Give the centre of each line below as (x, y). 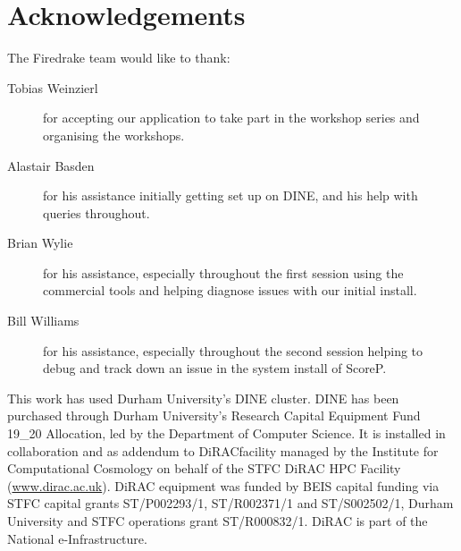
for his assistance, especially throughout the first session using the (223, 272)
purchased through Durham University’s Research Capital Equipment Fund (214, 415)
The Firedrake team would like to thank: (119, 58)
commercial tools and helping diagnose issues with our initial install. (230, 290)
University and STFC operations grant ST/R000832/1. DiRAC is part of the (218, 521)
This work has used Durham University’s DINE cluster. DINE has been (203, 398)
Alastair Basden (51, 165)
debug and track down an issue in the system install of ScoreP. (215, 368)
